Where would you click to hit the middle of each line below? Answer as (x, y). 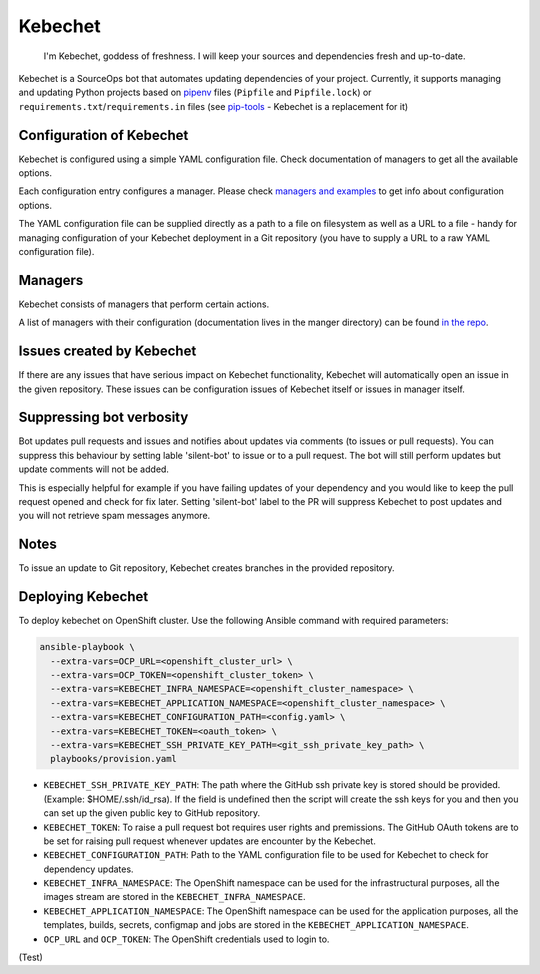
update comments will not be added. (94, 469)
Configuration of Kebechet (103, 135)
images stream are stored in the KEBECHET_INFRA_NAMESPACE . (174, 897)
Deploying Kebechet (83, 596)
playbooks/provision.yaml (113, 759)
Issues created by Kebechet (107, 351)
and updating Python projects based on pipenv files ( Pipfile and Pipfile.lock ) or (195, 92)
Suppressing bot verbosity (103, 417)
